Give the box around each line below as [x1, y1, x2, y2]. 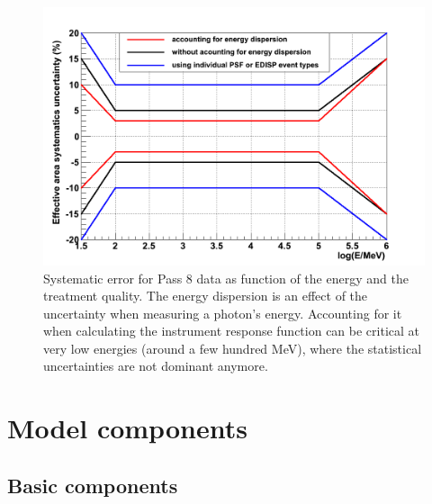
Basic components [7, 471, 178, 499]
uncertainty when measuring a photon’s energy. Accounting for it [43, 303, 402, 322]
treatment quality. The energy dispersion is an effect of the [43, 286, 368, 305]
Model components [7, 409, 247, 446]
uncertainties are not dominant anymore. [43, 356, 268, 375]
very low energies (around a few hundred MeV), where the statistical [43, 338, 422, 357]
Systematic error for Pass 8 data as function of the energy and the [43, 268, 409, 287]
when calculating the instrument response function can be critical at [43, 321, 420, 340]
